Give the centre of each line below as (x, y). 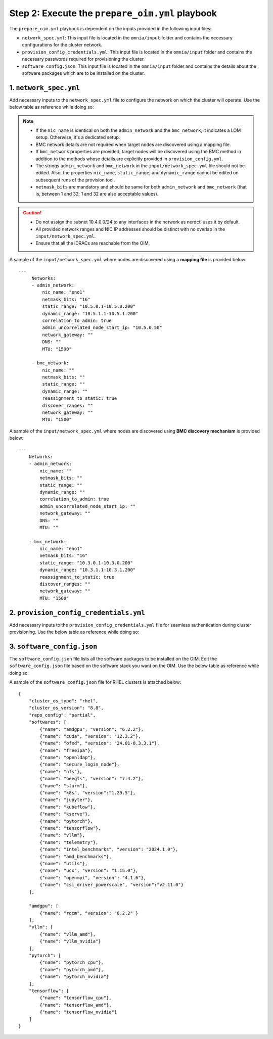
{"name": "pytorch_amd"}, (72, 970)
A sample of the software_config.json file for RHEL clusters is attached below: (95, 682)
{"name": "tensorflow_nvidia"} (78, 1012)
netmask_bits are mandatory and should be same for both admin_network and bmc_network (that (141, 187)
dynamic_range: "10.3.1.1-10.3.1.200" (88, 570)
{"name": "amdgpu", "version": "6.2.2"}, (92, 729)
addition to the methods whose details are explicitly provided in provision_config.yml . (129, 159)
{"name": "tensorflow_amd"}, (76, 1005)
